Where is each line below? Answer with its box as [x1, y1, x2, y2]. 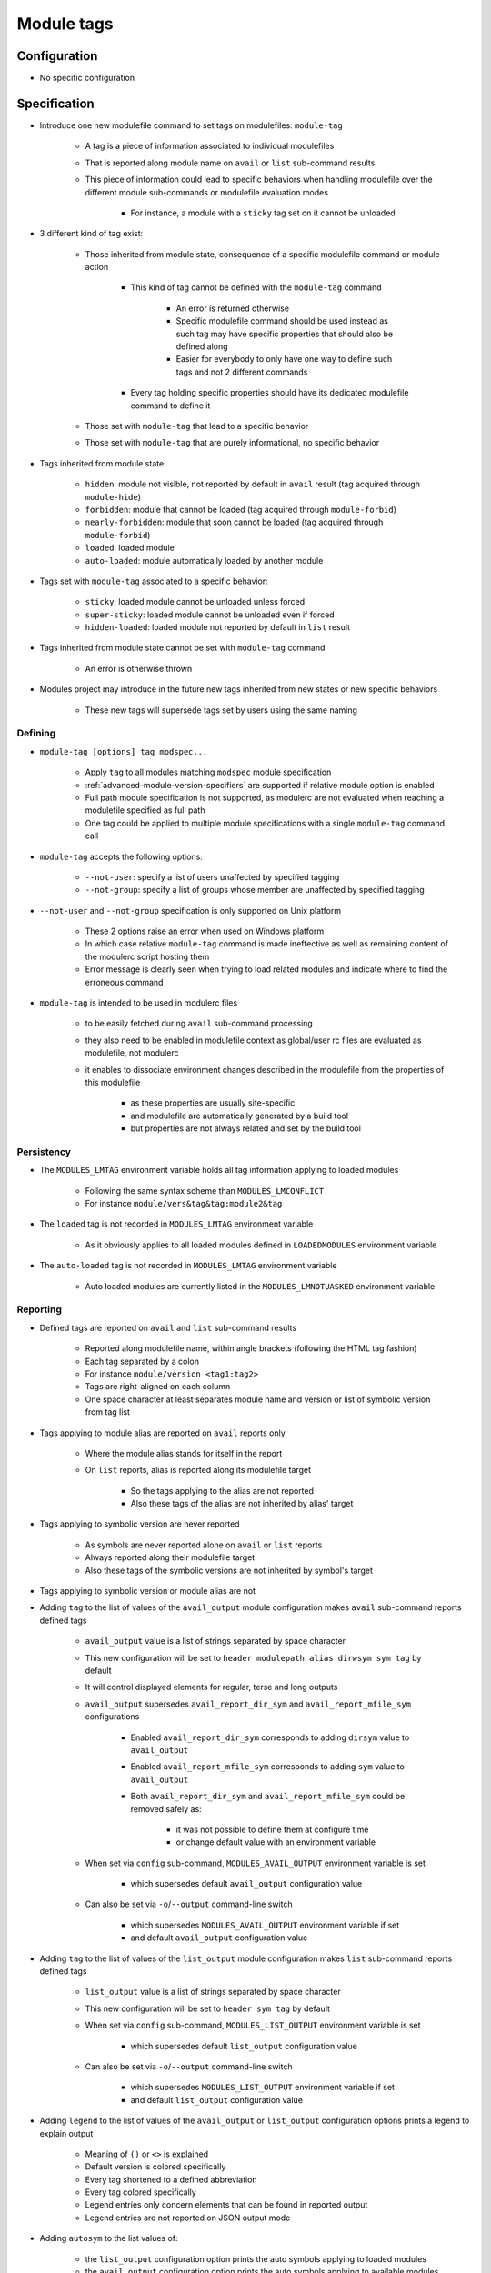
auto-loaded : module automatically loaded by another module [85, 555, 324, 566]
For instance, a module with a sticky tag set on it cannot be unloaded [130, 207, 396, 218]
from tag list [85, 1407, 131, 1417]
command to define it [130, 400, 211, 411]
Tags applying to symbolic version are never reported [39, 1518, 240, 1529]
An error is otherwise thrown [85, 663, 193, 674]
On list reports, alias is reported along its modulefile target [85, 1465, 311, 1476]
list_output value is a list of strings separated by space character [85, 1987, 341, 1998]
